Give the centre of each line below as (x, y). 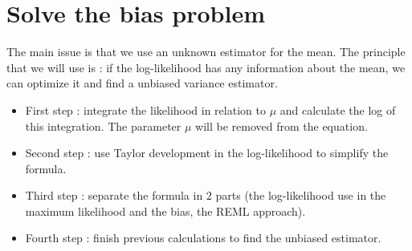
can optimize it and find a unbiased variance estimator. (142, 83)
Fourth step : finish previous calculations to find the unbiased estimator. (203, 238)
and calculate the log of (338, 109)
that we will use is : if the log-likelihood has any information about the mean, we (206, 67)
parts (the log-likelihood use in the (301, 195)
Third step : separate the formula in (114, 195)
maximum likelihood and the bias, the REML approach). (165, 211)
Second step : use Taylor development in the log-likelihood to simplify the (207, 153)
